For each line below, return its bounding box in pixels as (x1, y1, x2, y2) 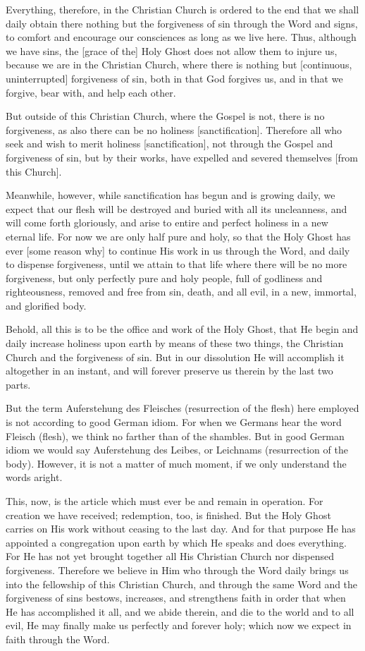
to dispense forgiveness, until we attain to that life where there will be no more (6, 257, 347, 272)
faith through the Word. (6, 631, 110, 646)
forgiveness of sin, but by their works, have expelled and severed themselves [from (6, 150, 359, 164)
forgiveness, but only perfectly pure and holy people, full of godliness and (6, 270, 323, 285)
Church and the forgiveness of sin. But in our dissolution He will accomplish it (6, 349, 345, 364)
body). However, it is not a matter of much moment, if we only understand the (6, 456, 347, 470)
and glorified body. (6, 298, 87, 312)
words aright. (6, 470, 63, 485)
